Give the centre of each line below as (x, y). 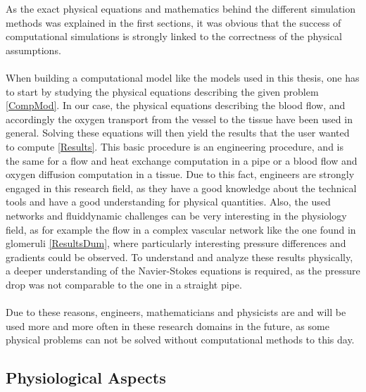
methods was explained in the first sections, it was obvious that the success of (173, 22)
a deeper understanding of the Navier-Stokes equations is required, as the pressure (183, 271)
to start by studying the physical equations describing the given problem (162, 91)
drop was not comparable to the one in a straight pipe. (124, 284)
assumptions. (33, 50)
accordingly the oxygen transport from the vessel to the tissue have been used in (179, 119)
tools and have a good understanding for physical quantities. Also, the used (168, 202)
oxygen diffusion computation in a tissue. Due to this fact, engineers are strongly (180, 174)
